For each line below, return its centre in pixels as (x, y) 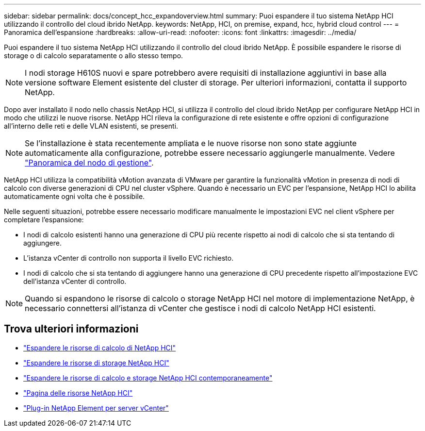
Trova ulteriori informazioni (71, 329)
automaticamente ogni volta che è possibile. (74, 196)
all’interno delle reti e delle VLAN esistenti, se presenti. (91, 126)
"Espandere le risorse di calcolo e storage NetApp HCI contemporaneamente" (148, 378)
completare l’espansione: (44, 220)
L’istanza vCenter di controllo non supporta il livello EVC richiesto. (129, 258)
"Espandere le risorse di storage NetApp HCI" (96, 363)
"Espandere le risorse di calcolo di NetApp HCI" (100, 348)
